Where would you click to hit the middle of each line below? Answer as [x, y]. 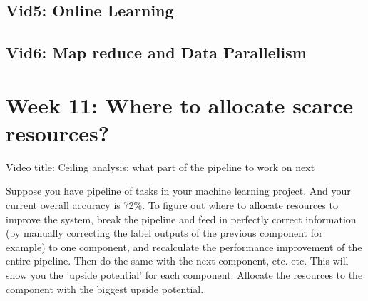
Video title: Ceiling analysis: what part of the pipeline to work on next [160, 167]
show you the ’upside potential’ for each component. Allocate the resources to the [184, 275]
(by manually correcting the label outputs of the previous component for [164, 233]
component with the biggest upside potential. [105, 289]
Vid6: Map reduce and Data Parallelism [156, 52]
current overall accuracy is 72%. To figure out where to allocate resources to [172, 205]
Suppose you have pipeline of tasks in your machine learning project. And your [178, 191]
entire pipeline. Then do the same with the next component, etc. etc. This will [177, 261]
